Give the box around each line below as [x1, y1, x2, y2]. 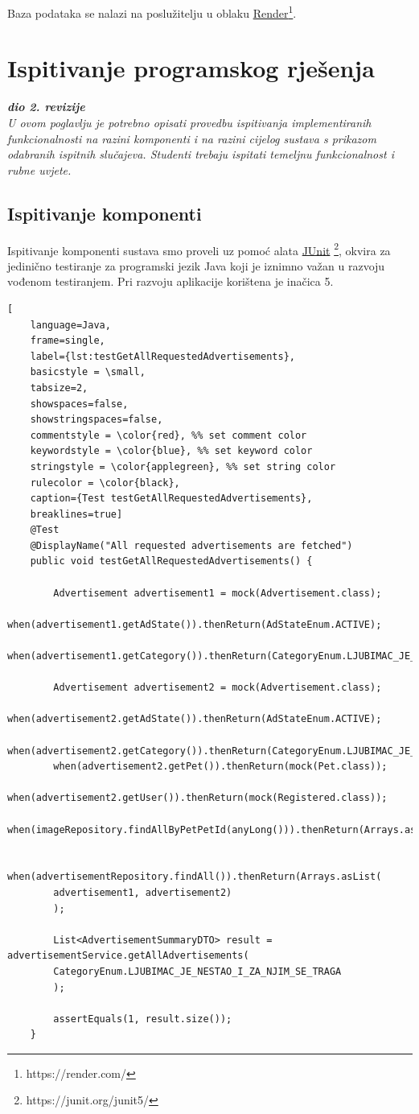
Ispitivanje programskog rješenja [7, 52, 375, 85]
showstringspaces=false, [30, 414, 163, 426]
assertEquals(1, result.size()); [53, 1013, 232, 1025]
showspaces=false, [30, 398, 129, 410]
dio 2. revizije [7, 98, 85, 115]
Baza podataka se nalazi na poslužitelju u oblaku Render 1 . [7, 2, 297, 21]
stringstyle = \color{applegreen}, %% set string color [30, 460, 336, 472]
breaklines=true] [30, 508, 123, 520]
